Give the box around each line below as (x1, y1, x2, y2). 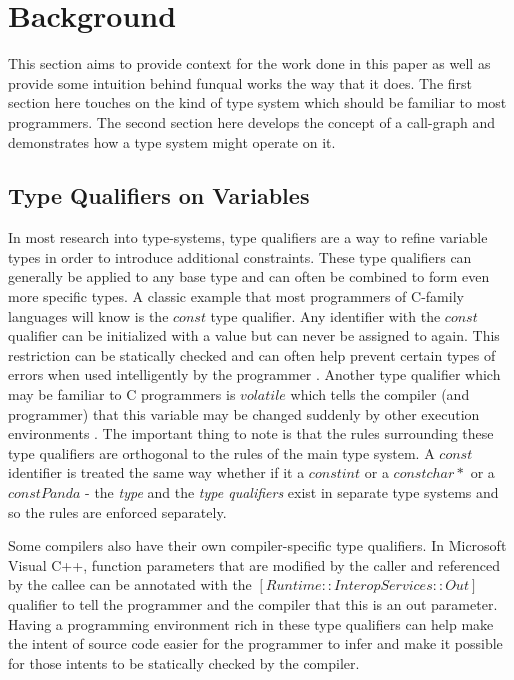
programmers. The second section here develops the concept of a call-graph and (8, 111, 495, 132)
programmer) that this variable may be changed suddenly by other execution (8, 403, 480, 424)
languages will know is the (8, 305, 169, 326)
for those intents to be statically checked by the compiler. (8, 652, 360, 673)
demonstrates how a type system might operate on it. (8, 131, 336, 152)
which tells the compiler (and (290, 384, 470, 405)
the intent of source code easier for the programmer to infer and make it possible (8, 633, 503, 654)
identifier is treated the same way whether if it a (8, 462, 305, 483)
